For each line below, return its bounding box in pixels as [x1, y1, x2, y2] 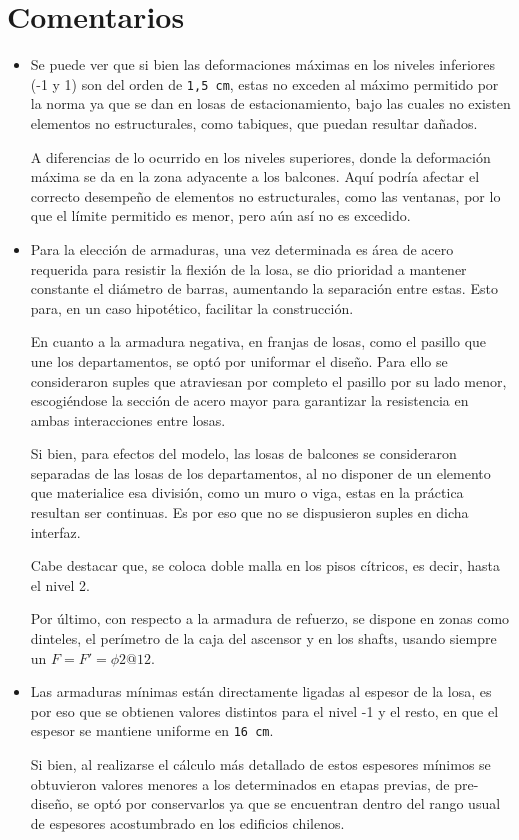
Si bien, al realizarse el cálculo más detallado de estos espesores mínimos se [30, 754, 491, 775]
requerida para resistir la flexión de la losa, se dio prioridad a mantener [30, 258, 467, 279]
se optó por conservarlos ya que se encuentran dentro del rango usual [77, 793, 501, 814]
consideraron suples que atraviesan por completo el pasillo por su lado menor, [30, 370, 507, 391]
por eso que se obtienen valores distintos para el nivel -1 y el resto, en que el [30, 700, 499, 721]
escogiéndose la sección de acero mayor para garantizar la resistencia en [30, 390, 469, 411]
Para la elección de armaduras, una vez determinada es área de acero [30, 238, 454, 259]
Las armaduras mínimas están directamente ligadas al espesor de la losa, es [30, 681, 492, 702]
